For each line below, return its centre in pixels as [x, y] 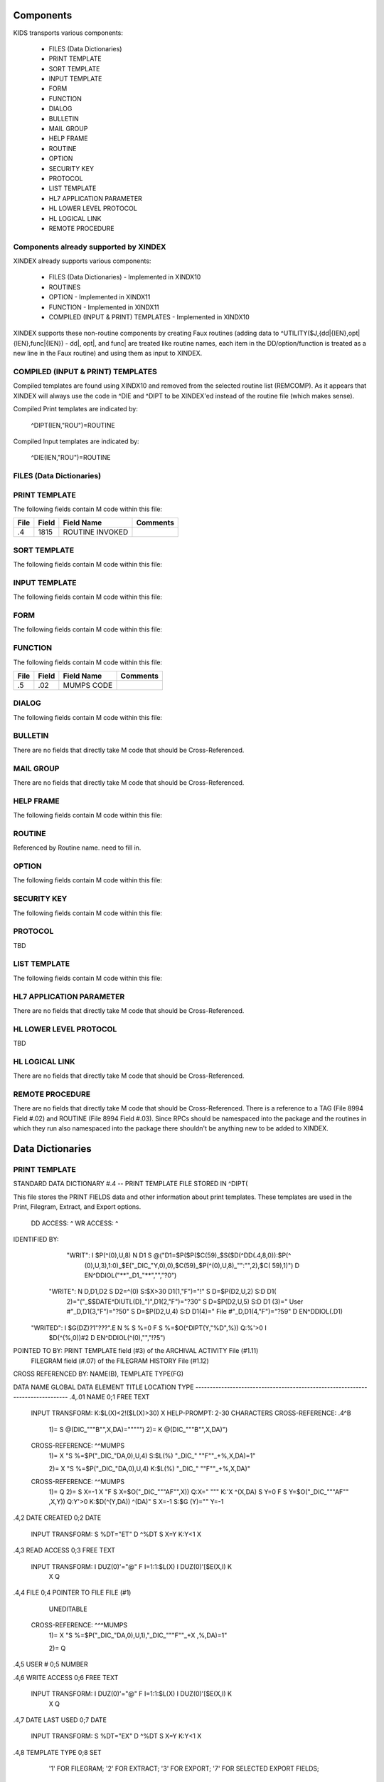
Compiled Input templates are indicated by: [76, 441]
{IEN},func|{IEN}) [38, 343]
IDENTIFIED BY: [36, 1239]
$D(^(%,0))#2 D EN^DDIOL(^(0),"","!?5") [107, 1338]
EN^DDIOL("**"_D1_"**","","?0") [130, 1275]
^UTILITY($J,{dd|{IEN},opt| [320, 333]
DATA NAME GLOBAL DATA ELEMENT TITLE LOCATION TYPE [103, 1387]
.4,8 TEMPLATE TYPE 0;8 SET [57, 1752]
